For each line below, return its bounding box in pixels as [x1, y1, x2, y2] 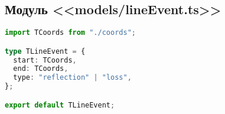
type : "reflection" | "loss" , [13, 73, 132, 82]
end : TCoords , [13, 64, 69, 73]
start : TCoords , [13, 56, 77, 64]
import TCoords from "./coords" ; [5, 28, 136, 37]
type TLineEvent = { [5, 47, 86, 56]
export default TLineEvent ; [5, 100, 115, 109]
